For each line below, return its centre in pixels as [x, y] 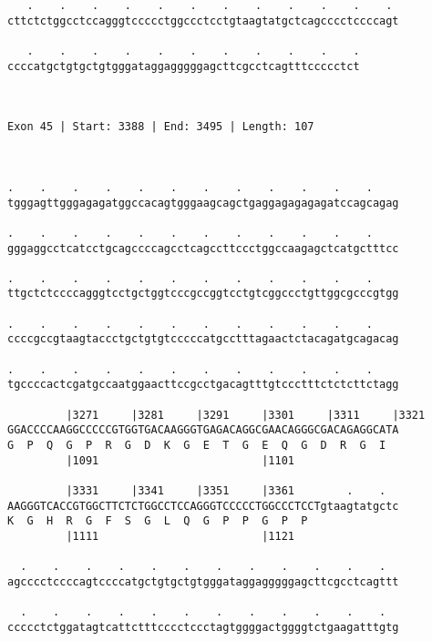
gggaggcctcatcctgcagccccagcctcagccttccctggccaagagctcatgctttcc [203, 248]
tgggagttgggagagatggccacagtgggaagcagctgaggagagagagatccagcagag [203, 203]
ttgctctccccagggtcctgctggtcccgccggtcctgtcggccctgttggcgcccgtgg [203, 294]
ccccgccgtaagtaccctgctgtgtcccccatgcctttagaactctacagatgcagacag [203, 339]
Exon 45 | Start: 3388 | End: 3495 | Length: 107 [161, 127]
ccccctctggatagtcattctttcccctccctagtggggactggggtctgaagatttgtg [203, 627]
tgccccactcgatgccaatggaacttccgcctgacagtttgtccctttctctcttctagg [203, 385]
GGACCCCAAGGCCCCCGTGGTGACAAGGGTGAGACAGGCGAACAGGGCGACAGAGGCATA [203, 430]
